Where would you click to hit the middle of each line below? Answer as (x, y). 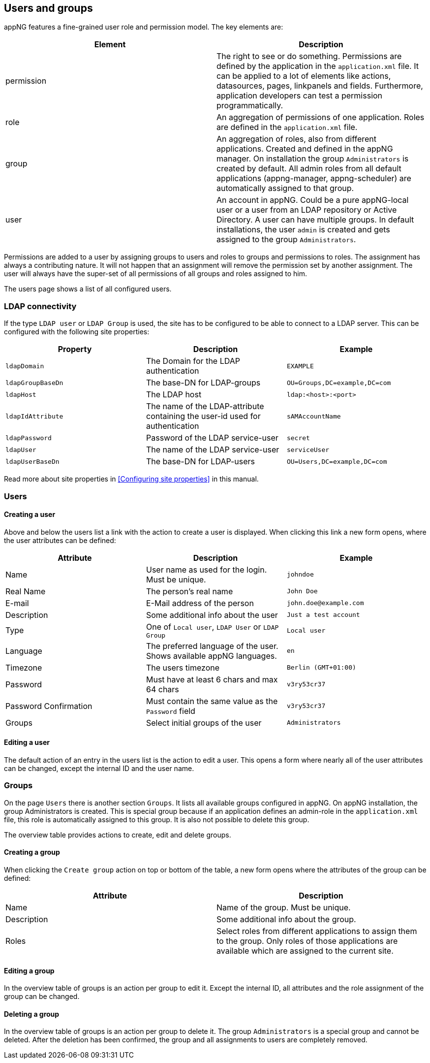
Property (75, 349)
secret (298, 438)
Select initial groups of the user (204, 723)
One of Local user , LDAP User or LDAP (212, 627)
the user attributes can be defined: (60, 540)
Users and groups (48, 8)
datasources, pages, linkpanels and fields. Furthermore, (320, 86)
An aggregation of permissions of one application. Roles (321, 117)
